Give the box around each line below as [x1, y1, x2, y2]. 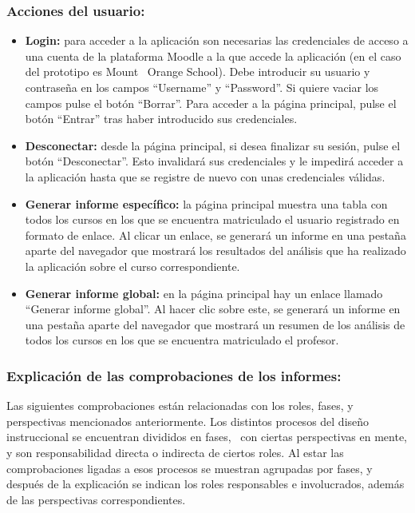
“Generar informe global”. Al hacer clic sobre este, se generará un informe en [25, 300, 401, 317]
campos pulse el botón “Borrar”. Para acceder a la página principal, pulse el [25, 94, 397, 111]
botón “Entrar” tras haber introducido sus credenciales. [25, 110, 298, 127]
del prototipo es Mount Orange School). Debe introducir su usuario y [25, 63, 370, 80]
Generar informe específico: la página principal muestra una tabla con [25, 195, 388, 212]
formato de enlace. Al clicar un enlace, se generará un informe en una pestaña [25, 226, 406, 243]
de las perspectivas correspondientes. [6, 491, 186, 507]
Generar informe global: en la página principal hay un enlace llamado [25, 284, 383, 301]
